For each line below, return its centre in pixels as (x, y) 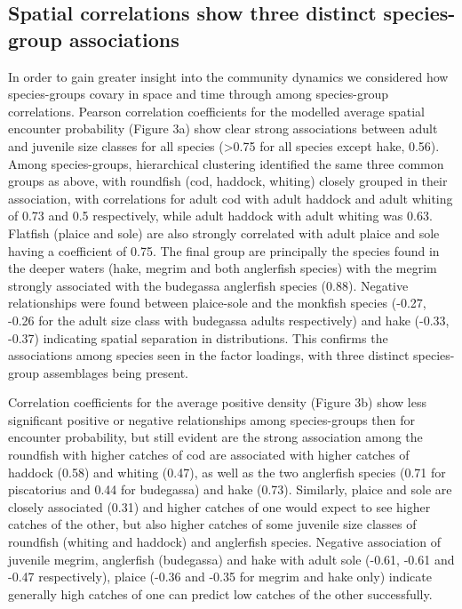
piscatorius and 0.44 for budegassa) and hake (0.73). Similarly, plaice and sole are (230, 489)
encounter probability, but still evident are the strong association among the (215, 437)
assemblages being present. (115, 372)
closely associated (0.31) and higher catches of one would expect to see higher (219, 506)
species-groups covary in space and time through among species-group (198, 94)
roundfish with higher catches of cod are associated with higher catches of (209, 455)
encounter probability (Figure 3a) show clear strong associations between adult (223, 128)
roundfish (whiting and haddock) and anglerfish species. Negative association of (225, 542)
